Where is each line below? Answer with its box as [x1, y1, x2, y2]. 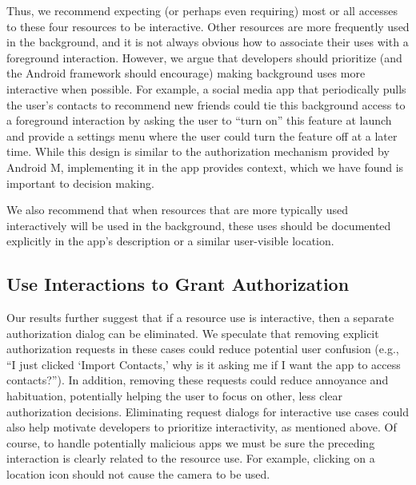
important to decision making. [6, 174, 154, 191]
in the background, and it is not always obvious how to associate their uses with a [6, 34, 409, 50]
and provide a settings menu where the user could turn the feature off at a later [6, 127, 398, 144]
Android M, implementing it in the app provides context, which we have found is [6, 158, 404, 175]
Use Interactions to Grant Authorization [6, 272, 350, 296]
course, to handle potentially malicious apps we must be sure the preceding [6, 434, 375, 451]
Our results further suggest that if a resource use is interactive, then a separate [6, 309, 394, 326]
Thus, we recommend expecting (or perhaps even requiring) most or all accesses [6, 2, 398, 18]
